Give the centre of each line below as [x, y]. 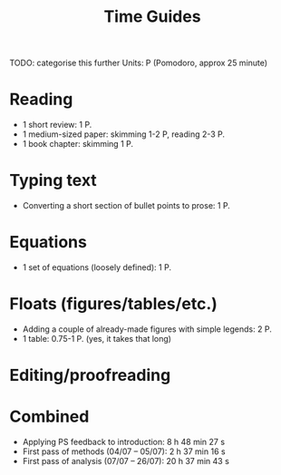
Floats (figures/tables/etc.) [113, 304]
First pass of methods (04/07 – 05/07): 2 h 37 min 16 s [124, 451]
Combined [49, 417]
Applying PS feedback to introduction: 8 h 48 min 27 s [123, 442]
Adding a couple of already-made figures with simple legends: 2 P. [147, 329]
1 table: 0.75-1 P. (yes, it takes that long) [97, 338]
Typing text [53, 181]
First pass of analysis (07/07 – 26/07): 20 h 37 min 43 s [126, 461]
